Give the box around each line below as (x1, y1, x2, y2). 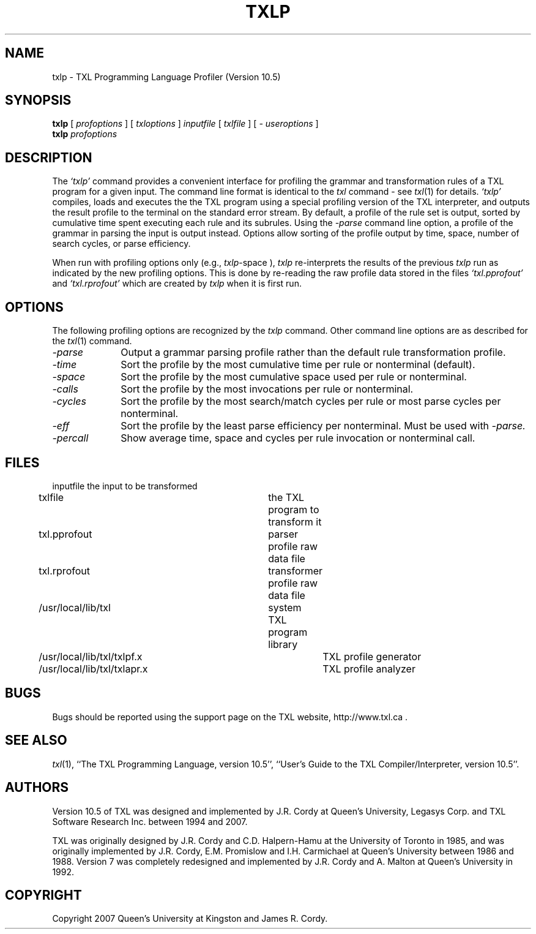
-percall (52, 432, 89, 445)
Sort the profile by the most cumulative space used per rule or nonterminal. (121, 371, 467, 383)
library (268, 638, 298, 650)
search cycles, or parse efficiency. (52, 238, 191, 249)
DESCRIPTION (5, 149, 92, 165)
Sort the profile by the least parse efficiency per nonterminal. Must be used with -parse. (121, 420, 526, 432)
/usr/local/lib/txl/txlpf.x (39, 650, 143, 663)
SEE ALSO (5, 733, 67, 748)
